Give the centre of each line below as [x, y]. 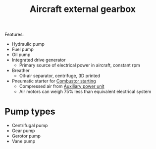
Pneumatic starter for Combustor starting [54, 81]
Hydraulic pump [28, 44]
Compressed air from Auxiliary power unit [62, 86]
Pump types [30, 112]
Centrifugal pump [30, 126]
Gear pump [23, 131]
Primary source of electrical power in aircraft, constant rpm [80, 65]
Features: [14, 35]
